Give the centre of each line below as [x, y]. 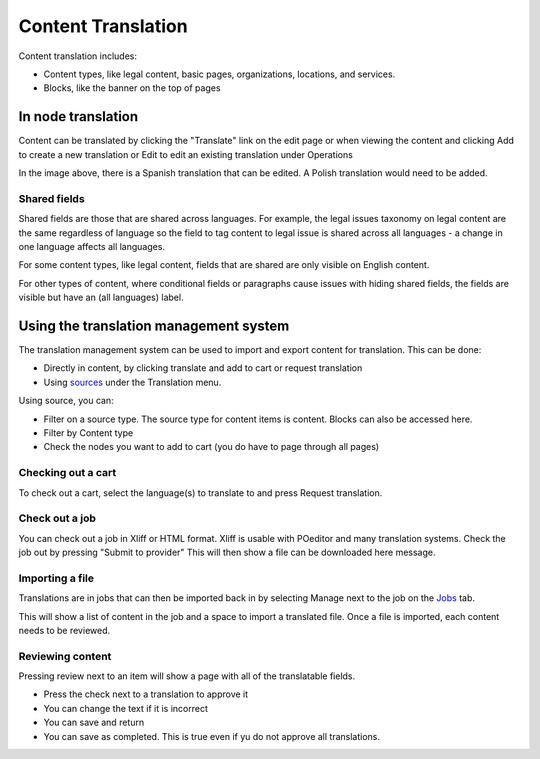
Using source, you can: [66, 401]
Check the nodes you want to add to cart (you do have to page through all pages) [211, 447]
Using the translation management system [154, 325]
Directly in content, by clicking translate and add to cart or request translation [203, 368]
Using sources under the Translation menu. [132, 382]
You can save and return [94, 722]
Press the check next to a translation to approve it [146, 694]
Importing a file [56, 578]
